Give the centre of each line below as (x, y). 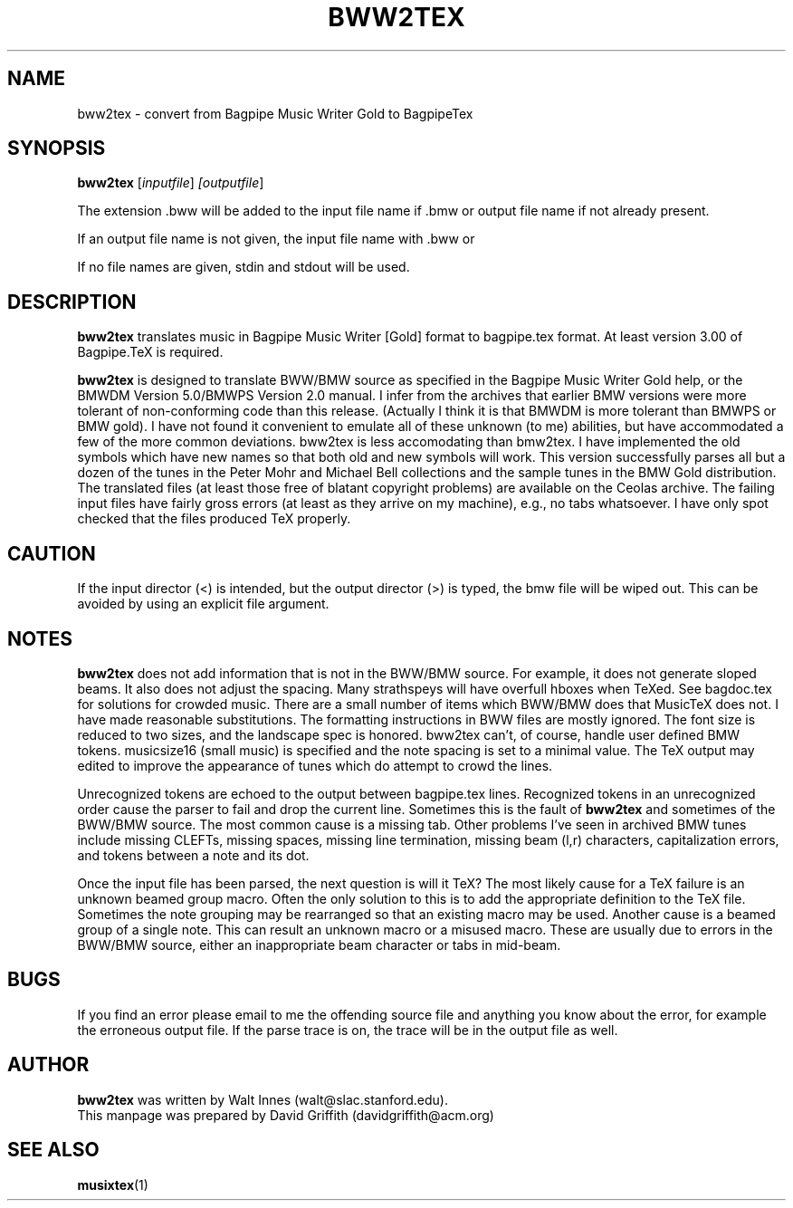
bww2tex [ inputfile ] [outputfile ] (171, 183)
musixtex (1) (113, 1184)
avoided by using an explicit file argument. (203, 604)
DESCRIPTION (72, 302)
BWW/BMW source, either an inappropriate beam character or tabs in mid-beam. (319, 944)
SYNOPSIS (57, 149)
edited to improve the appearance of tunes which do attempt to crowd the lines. (315, 765)
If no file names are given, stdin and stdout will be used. (244, 267)
